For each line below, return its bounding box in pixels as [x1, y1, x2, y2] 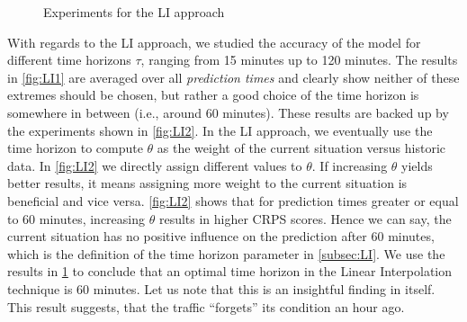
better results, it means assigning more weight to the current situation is [7, 174, 408, 192]
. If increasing [311, 156, 388, 174]
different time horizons [7, 50, 131, 69]
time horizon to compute [7, 139, 143, 157]
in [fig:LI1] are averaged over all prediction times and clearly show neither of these [7, 67, 460, 86]
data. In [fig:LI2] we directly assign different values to [7, 156, 302, 174]
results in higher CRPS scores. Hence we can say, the [158, 209, 452, 228]
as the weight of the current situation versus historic [157, 139, 446, 157]
